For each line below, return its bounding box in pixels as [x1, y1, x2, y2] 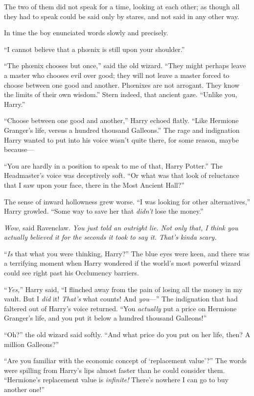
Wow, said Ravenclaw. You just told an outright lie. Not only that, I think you [4, 222, 238, 232]
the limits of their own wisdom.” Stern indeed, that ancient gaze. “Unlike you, [4, 89, 237, 99]
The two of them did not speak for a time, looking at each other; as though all [4, 1, 240, 11]
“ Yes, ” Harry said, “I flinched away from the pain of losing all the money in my [4, 284, 243, 294]
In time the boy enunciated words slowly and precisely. [4, 27, 168, 38]
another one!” [4, 384, 45, 394]
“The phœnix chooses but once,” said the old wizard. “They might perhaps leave [4, 60, 246, 71]
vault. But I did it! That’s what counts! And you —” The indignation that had [4, 294, 238, 304]
